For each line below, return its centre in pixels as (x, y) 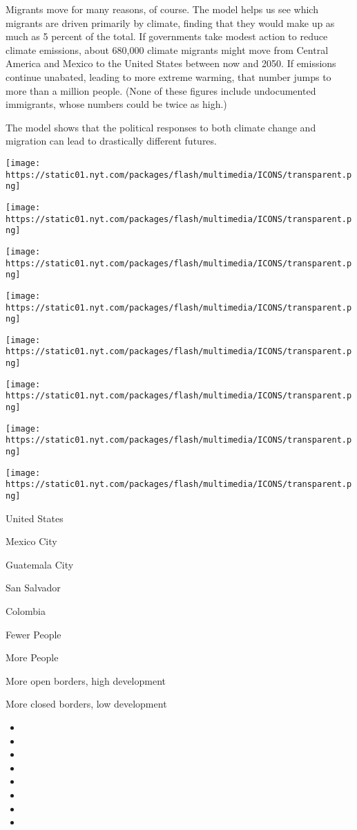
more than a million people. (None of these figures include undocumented (161, 90)
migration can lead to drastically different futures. (111, 141)
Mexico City (31, 541)
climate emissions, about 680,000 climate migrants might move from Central (167, 49)
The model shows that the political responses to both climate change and (161, 127)
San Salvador (33, 588)
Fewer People (33, 634)
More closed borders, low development (86, 704)
